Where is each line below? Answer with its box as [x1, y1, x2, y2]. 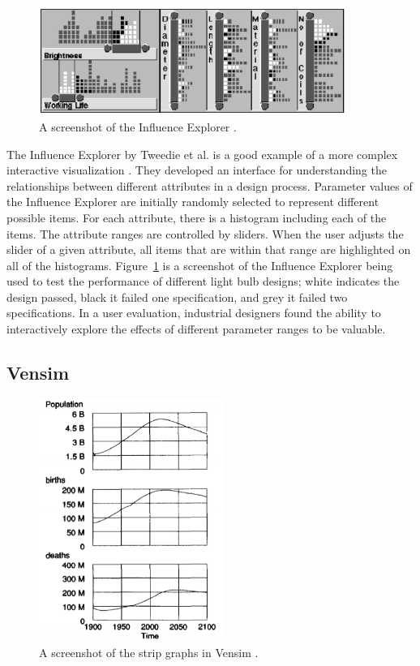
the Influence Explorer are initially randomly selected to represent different [6, 193, 379, 210]
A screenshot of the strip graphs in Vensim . [39, 643, 259, 660]
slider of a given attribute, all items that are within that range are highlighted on [6, 241, 411, 258]
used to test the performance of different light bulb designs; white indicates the [6, 273, 400, 290]
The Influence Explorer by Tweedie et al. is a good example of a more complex [6, 145, 398, 162]
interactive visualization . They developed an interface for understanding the [6, 161, 387, 178]
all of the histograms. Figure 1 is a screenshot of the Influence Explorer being [6, 256, 393, 273]
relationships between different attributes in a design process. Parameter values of [6, 177, 413, 194]
